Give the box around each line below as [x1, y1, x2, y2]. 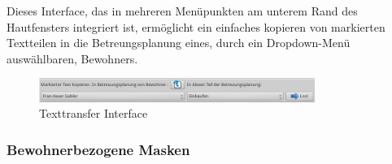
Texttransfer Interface [39, 105, 148, 122]
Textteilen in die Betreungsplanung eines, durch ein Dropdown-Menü [7, 34, 351, 51]
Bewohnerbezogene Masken [7, 139, 190, 159]
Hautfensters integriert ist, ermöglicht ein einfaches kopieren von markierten [7, 18, 385, 35]
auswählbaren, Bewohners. [7, 50, 138, 67]
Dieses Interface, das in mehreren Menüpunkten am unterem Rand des [7, 2, 358, 19]
